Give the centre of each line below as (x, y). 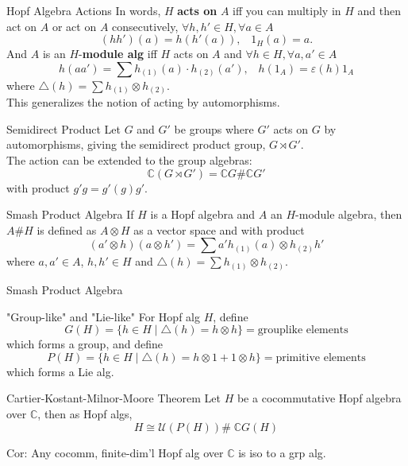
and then (379, 10)
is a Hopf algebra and (203, 214)
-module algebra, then (349, 214)
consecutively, (145, 26)
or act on (74, 26)
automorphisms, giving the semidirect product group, (136, 144)
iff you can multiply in (287, 10)
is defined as (67, 229)
